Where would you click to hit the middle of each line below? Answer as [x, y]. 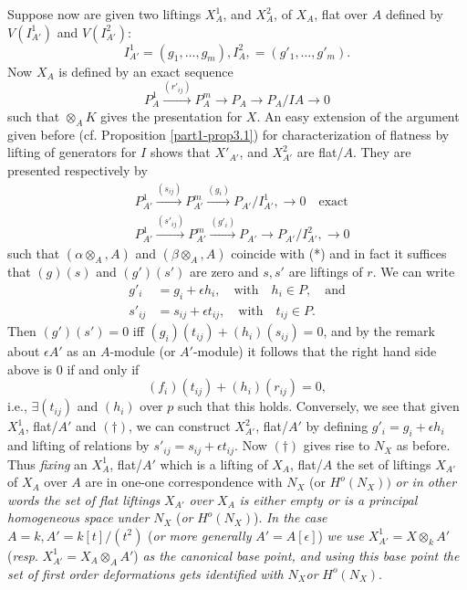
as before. [423, 445]
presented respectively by [78, 169]
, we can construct [179, 426]
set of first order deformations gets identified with [145, 573]
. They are [382, 152]
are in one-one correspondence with [184, 482]
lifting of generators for [72, 152]
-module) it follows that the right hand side [315, 351]
